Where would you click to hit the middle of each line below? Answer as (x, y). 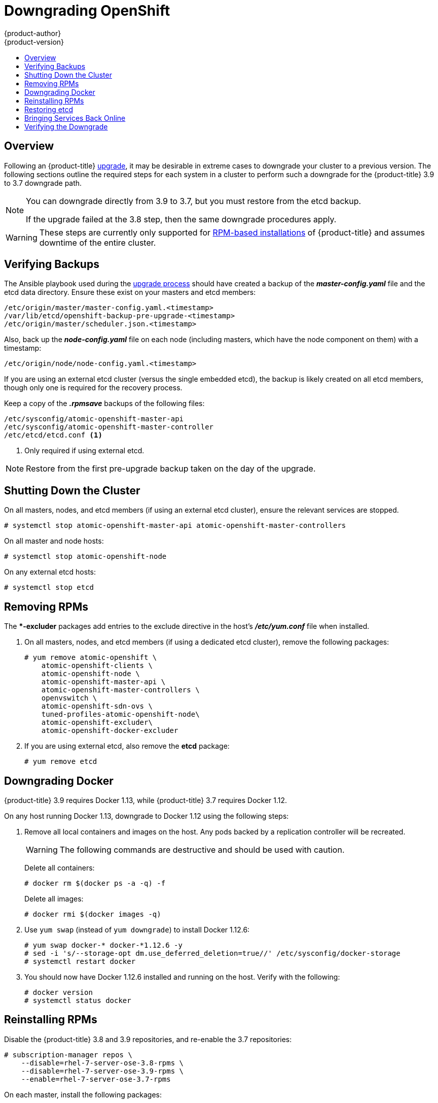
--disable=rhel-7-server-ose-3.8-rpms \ (102, 1063)
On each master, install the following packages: (83, 1094)
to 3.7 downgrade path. (43, 183)
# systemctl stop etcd (49, 588)
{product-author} (33, 33)
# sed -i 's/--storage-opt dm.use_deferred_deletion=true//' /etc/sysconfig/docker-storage (212, 953)
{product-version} (34, 42)
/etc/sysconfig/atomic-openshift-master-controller (109, 427)
